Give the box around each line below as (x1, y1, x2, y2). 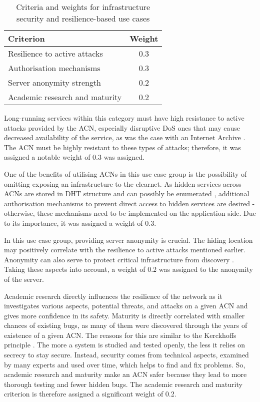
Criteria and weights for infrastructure (16, 1, 150, 13)
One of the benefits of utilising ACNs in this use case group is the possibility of (4, 168, 247, 179)
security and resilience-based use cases (16, 13, 150, 24)
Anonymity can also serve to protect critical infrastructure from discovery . (4, 254, 234, 264)
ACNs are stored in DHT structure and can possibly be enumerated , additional (4, 188, 249, 199)
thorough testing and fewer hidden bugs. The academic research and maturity (4, 378, 242, 389)
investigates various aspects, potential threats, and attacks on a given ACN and (4, 300, 248, 311)
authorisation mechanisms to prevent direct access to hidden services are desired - (4, 198, 255, 208)
